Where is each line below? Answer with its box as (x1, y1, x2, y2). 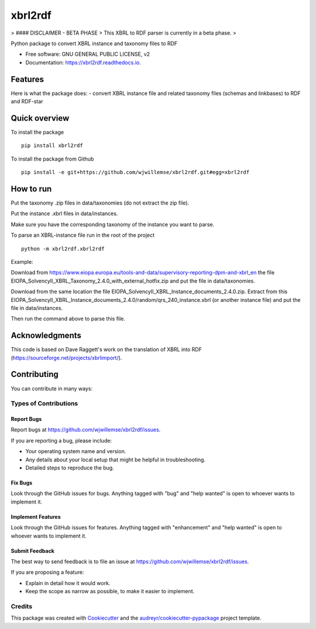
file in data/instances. (11, 304, 63, 311)
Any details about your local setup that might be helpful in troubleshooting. (25, 456, 206, 463)
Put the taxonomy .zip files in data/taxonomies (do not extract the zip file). (11, 199, 190, 206)
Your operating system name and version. (25, 448, 126, 455)
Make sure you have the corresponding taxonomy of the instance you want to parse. (11, 220, 215, 228)
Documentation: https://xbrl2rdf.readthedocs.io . (25, 59, 141, 66)
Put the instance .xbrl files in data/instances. (11, 210, 118, 217)
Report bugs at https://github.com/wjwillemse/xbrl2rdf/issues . (11, 426, 161, 433)
